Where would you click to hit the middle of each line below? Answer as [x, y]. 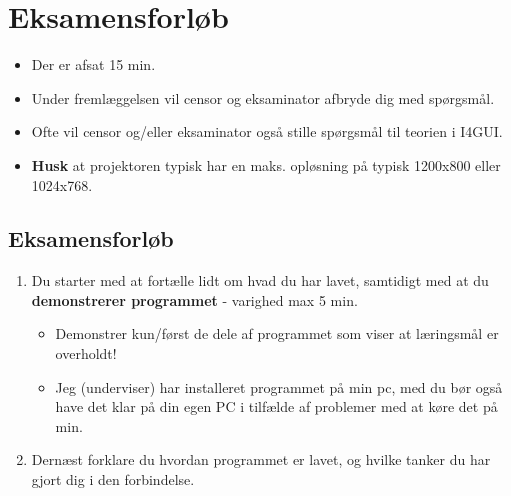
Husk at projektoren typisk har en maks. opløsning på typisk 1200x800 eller [266, 164]
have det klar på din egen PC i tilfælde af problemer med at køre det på [276, 406]
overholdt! [86, 353]
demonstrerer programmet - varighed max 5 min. [194, 299]
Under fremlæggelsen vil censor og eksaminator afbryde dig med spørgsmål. [263, 97]
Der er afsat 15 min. [93, 64]
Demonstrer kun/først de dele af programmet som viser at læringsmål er [277, 333]
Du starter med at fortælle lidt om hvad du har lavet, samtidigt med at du [260, 280]
